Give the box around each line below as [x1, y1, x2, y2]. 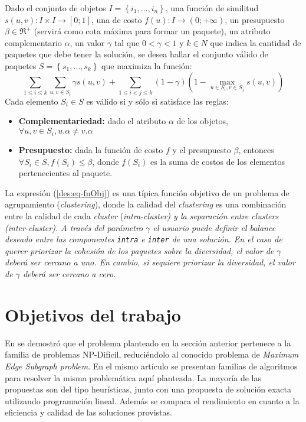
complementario [5, 36, 62, 48]
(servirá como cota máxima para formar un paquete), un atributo [34, 25, 271, 37]
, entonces [238, 144, 274, 156]
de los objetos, [176, 115, 228, 127]
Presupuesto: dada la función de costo [18, 144, 163, 156]
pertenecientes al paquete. [18, 167, 113, 179]
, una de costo [91, 13, 142, 25]
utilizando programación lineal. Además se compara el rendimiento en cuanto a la [5, 394, 300, 407]
